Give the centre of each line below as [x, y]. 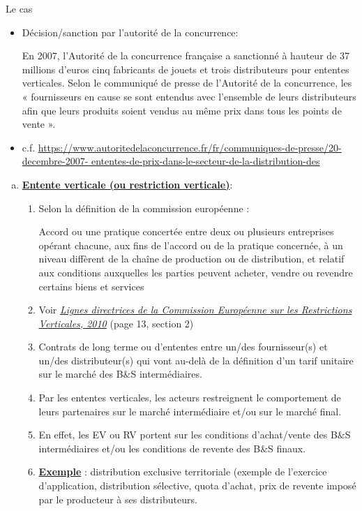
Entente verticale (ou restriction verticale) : [127, 184]
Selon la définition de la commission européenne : [144, 208]
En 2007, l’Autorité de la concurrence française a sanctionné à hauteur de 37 [186, 55]
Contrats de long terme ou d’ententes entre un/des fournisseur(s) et [183, 347]
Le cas [19, 8]
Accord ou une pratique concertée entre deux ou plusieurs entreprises [186, 231]
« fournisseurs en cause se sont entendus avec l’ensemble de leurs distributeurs [189, 96]
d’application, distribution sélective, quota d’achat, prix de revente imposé [197, 486]
